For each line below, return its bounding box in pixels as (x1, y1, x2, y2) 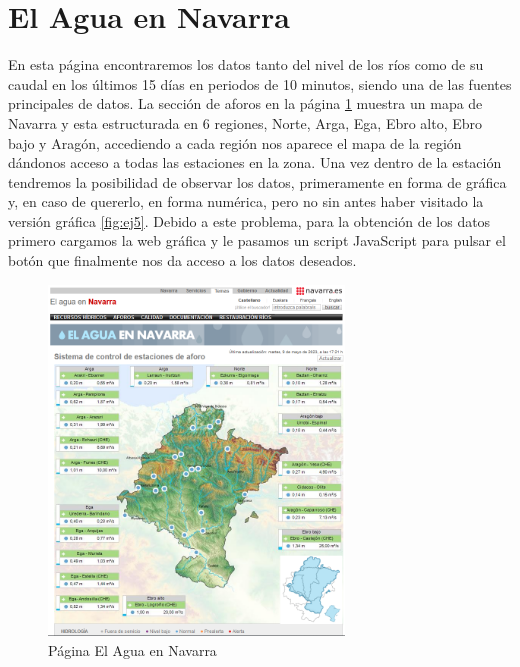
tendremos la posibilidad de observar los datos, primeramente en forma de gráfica (8, 171, 507, 192)
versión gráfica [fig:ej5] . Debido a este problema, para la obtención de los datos (8, 210, 491, 231)
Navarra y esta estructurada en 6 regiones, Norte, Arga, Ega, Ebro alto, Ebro (8, 112, 483, 133)
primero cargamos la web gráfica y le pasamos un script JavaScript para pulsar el (8, 230, 506, 251)
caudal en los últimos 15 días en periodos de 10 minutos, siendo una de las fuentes (8, 73, 512, 94)
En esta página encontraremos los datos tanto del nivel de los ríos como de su (8, 54, 484, 75)
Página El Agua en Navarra (48, 639, 217, 660)
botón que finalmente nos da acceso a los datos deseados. (8, 250, 357, 271)
